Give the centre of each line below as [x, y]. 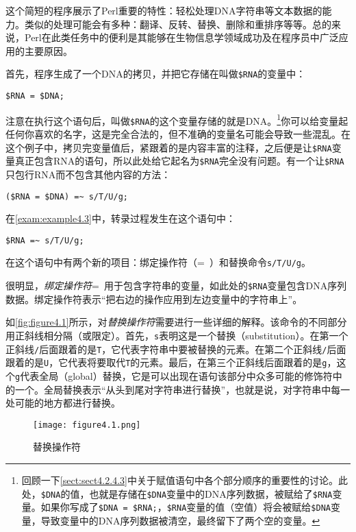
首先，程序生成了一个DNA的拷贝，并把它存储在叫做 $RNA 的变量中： [156, 74]
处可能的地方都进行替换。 [63, 403]
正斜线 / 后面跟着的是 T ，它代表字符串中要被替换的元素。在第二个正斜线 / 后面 [176, 349]
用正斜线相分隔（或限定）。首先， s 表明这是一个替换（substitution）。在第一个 [177, 335]
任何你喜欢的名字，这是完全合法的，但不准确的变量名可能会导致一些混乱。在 [178, 134]
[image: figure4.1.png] [87, 425]
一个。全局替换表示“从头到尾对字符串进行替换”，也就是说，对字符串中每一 [182, 389]
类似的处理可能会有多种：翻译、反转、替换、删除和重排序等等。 [168, 24]
